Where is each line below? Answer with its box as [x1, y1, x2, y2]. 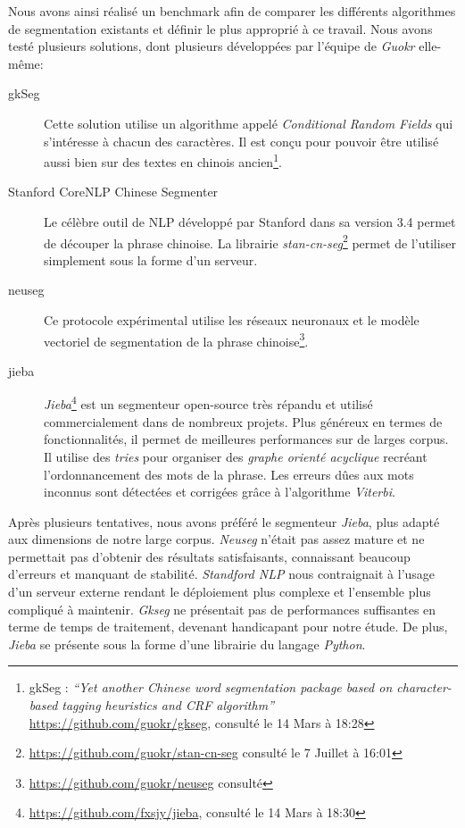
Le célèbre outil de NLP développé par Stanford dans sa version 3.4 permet [44, 213, 456, 230]
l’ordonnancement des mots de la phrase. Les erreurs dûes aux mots [44, 464, 414, 483]
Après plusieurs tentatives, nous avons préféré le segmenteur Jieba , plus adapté [8, 512, 440, 531]
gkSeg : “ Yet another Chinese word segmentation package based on [29, 678, 393, 697]
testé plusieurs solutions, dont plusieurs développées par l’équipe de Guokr [8, 37, 415, 55]
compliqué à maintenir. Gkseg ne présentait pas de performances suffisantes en [8, 599, 436, 618]
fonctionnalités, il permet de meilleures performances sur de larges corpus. [44, 430, 449, 448]
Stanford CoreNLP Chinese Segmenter [8, 182, 219, 201]
